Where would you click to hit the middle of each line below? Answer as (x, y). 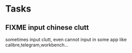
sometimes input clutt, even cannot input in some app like (66, 39)
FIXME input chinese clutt (47, 28)
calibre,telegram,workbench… (37, 45)
